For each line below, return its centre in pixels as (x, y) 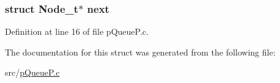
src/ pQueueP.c (32, 72)
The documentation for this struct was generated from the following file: (140, 52)
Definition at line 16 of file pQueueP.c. (77, 31)
